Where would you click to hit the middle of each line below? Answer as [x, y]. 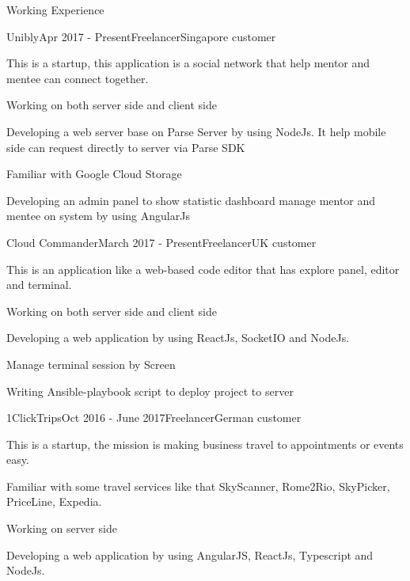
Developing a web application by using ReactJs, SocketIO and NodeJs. [178, 338]
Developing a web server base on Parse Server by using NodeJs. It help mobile [196, 131]
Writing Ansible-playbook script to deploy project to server [150, 391]
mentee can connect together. [78, 78]
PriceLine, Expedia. [54, 501]
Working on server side [62, 528]
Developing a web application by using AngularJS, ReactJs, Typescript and [190, 554]
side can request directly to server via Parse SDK [126, 147]
